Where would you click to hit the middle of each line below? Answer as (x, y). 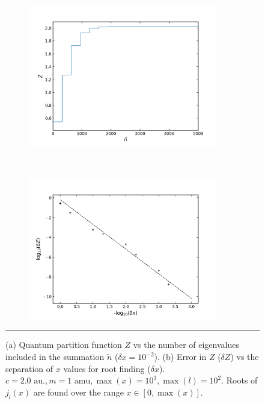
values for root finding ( (107, 368)
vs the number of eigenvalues (186, 345)
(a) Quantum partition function (64, 345)
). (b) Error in (180, 357)
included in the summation (55, 357)
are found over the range (78, 392)
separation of (29, 368)
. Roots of (239, 380)
